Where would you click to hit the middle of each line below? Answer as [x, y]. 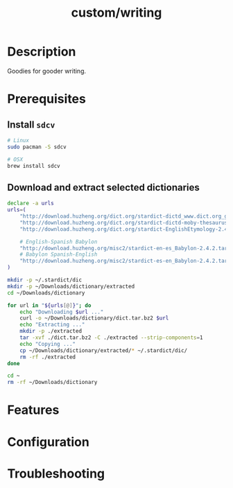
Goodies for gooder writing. [47, 71]
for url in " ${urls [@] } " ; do [49, 305]
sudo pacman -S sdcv [37, 147]
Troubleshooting [56, 473]
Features [33, 410]
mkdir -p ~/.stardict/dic [44, 280]
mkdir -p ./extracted [51, 331]
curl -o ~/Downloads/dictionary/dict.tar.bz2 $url [94, 318]
